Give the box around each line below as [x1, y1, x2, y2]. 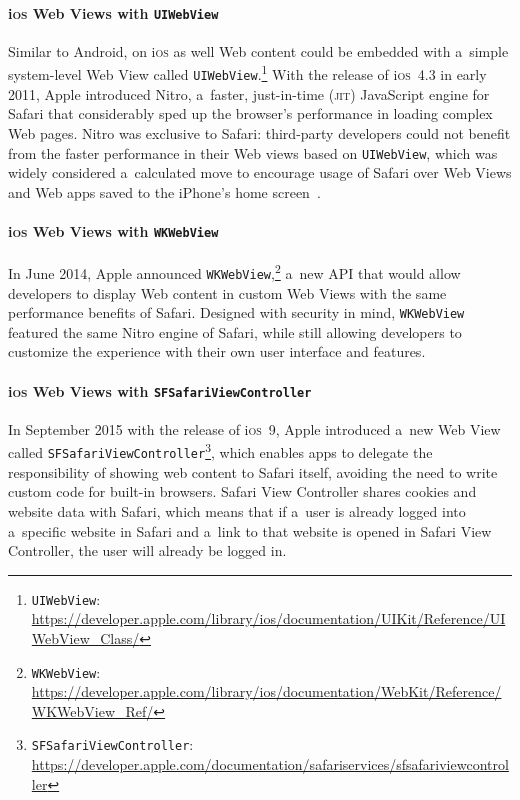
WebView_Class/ [31, 627, 140, 648]
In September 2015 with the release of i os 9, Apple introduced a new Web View [8, 418, 501, 439]
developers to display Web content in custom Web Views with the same [8, 282, 447, 303]
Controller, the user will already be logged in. [8, 540, 287, 561]
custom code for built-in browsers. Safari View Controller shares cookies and [8, 481, 477, 502]
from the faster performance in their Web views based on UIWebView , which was [8, 142, 498, 163]
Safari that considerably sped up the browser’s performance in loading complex [8, 103, 493, 124]
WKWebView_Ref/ [31, 700, 154, 721]
